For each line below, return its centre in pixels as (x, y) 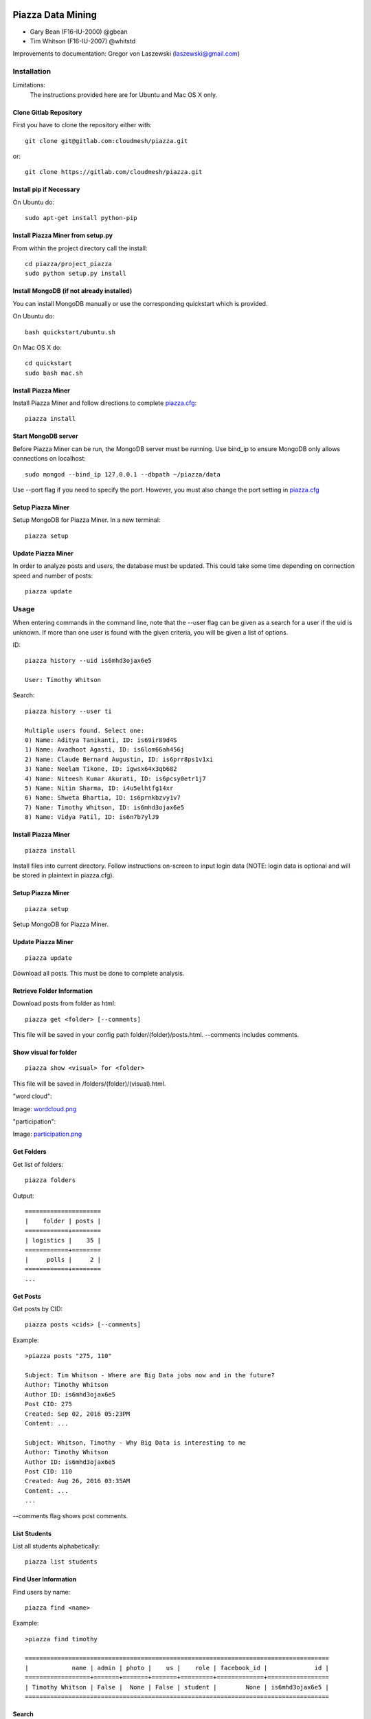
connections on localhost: (49, 459)
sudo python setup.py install (76, 274)
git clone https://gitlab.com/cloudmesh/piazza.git (114, 172)
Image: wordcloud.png (45, 1109)
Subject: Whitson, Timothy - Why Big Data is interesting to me (136, 1443)
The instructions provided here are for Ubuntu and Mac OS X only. (124, 95)
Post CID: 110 (48, 1471)
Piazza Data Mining (55, 15)
